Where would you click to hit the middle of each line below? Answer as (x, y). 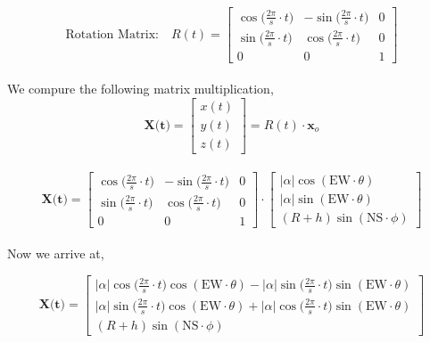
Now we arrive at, (56, 253)
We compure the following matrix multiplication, (141, 89)
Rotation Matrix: (112, 34)
